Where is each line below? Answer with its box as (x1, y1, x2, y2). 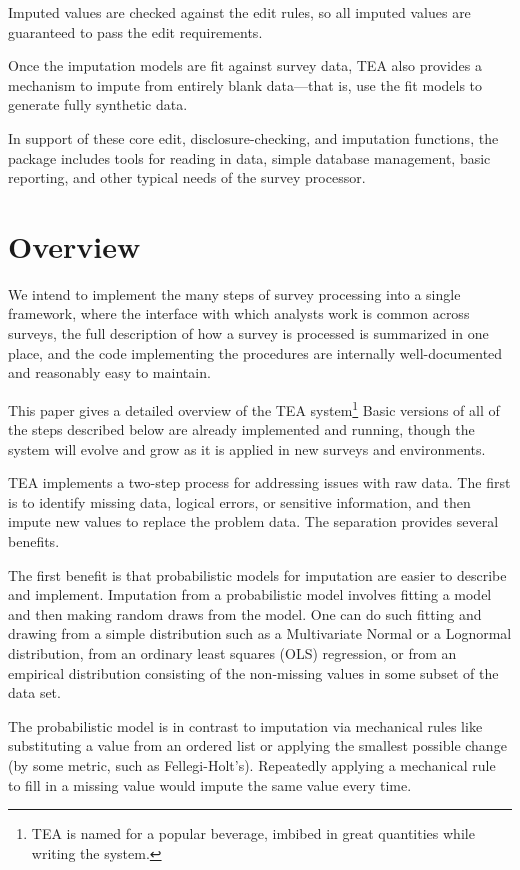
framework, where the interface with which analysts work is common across (8, 303, 470, 324)
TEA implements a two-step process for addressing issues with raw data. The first (8, 472, 511, 493)
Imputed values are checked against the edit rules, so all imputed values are (8, 2, 471, 22)
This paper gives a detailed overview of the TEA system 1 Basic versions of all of (8, 396, 500, 420)
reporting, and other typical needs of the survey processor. (8, 167, 366, 188)
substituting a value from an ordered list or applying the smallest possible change (8, 735, 507, 756)
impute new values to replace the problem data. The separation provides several (8, 511, 499, 532)
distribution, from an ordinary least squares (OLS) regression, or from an (8, 643, 457, 664)
